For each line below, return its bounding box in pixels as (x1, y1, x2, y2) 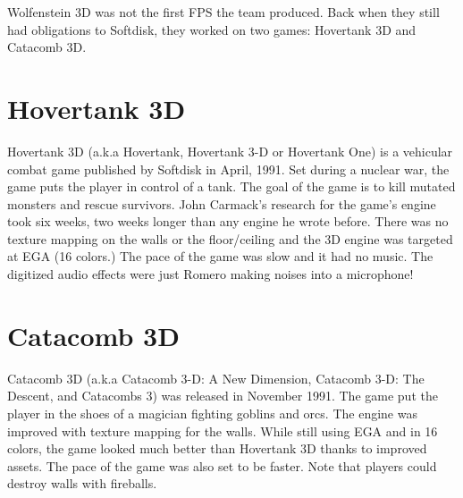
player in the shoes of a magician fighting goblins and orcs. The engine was (7, 403, 417, 422)
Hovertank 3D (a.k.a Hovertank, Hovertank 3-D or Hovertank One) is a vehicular (7, 141, 453, 160)
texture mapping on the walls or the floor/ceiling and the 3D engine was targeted (7, 229, 453, 248)
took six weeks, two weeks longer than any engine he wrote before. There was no (7, 212, 449, 231)
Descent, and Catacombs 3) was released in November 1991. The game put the (7, 386, 438, 405)
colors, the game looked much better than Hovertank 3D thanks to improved (7, 439, 427, 458)
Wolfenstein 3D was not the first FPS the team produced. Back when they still (7, 3, 440, 21)
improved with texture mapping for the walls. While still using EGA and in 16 (7, 421, 438, 440)
